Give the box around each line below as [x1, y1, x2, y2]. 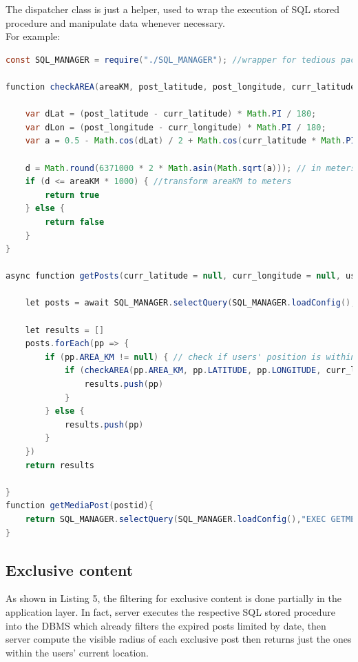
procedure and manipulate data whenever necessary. [6, 15, 225, 30]
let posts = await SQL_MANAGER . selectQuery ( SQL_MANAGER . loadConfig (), [25, 298, 356, 308]
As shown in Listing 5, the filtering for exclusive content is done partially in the [6, 591, 341, 605]
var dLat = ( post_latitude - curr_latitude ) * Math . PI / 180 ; [25, 109, 317, 119]
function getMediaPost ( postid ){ [6, 501, 154, 511]
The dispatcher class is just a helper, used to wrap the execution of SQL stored [6, 2, 340, 16]
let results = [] [25, 325, 105, 335]
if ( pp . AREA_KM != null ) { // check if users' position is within [45, 352, 356, 362]
